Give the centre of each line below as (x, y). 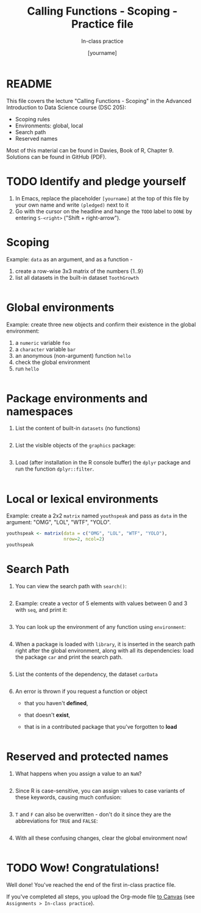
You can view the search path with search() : (71, 586)
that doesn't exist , (47, 715)
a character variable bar (45, 349)
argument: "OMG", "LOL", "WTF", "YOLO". (59, 522)
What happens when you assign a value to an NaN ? (78, 773)
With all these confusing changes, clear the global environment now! (101, 838)
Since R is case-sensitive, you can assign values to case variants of (100, 790)
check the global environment (52, 362)
